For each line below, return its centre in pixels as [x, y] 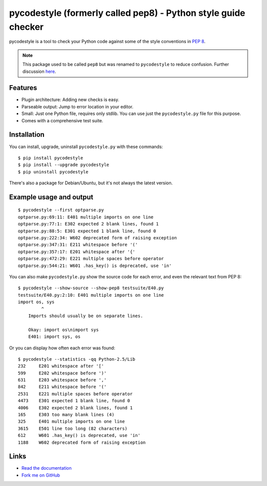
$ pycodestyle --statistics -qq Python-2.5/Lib [77, 359]
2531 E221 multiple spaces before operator [75, 394]
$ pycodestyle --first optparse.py [61, 210]
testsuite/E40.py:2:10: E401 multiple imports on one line [91, 295]
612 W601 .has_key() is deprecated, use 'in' [79, 435]
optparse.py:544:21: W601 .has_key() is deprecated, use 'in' [95, 266]
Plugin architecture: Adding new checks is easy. [70, 100]
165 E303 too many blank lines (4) [66, 415]
